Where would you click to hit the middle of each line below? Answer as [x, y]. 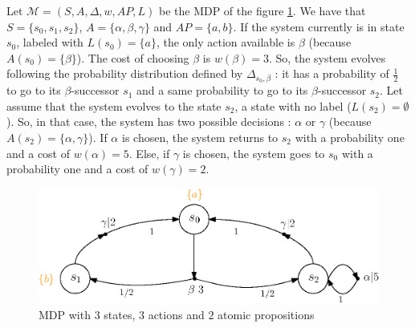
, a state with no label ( [293, 105]
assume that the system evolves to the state [114, 105]
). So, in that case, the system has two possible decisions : [149, 121]
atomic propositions [266, 314]
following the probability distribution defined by [125, 73]
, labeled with [50, 42]
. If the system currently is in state [319, 26]
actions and [176, 314]
